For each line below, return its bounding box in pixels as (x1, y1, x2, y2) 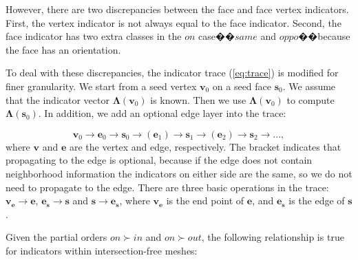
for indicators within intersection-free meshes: (6, 243, 198, 257)
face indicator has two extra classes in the (6, 29, 182, 43)
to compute (286, 92, 335, 107)
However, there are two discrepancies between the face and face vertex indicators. (6, 2, 349, 16)
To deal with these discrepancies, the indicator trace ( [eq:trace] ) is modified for (6, 65, 339, 80)
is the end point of (166, 193, 244, 208)
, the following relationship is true (201, 230, 344, 244)
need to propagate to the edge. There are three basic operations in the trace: (6, 180, 329, 194)
